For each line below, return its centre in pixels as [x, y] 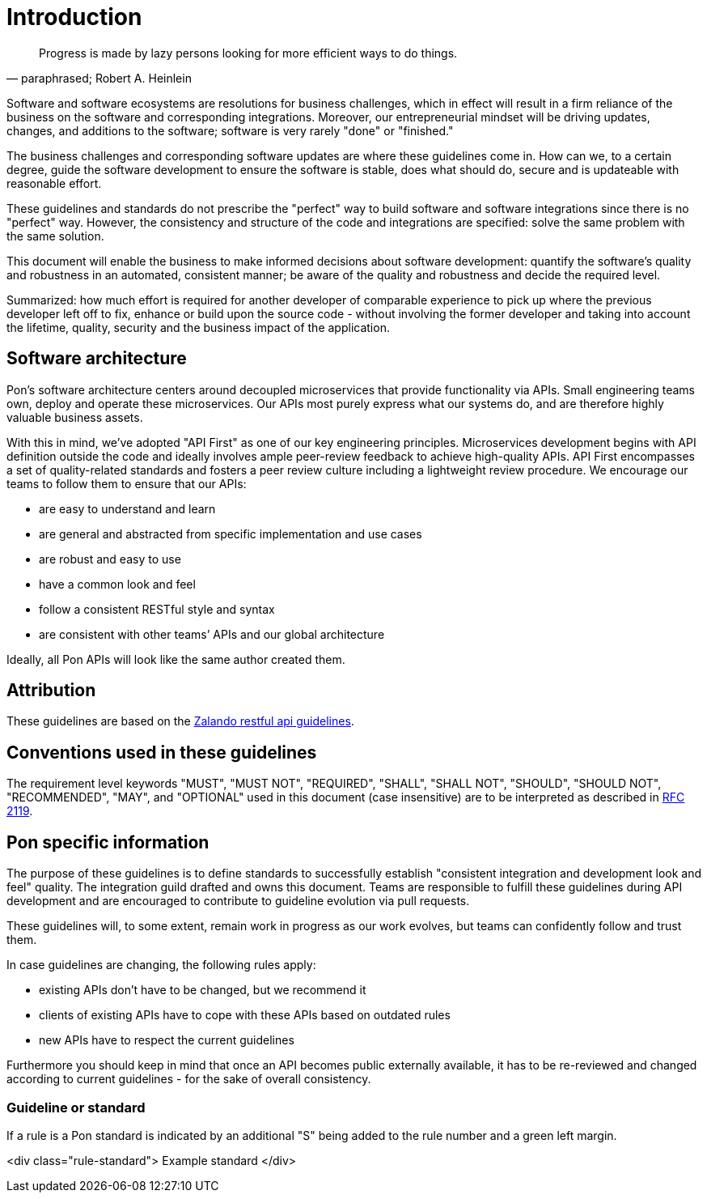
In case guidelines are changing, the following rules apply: [161, 965]
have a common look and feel [117, 584]
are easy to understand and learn [127, 508]
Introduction [74, 17]
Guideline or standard [76, 1107]
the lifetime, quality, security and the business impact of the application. [198, 327]
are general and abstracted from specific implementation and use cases [231, 534]
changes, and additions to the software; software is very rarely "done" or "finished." [230, 130]
